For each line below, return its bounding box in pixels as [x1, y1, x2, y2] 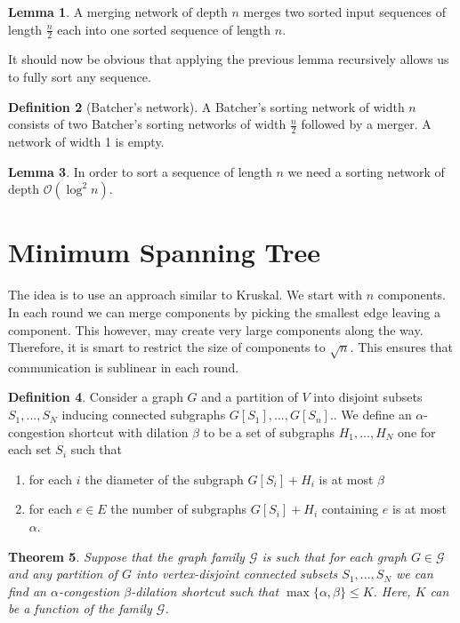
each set [8, 440, 52, 459]
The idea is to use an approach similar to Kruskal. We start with [8, 285, 362, 304]
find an [8, 581, 46, 600]
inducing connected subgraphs [61, 405, 226, 424]
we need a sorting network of [287, 162, 445, 180]
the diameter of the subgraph [85, 469, 244, 488]
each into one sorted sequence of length [57, 20, 271, 38]
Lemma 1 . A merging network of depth [8, 3, 228, 20]
